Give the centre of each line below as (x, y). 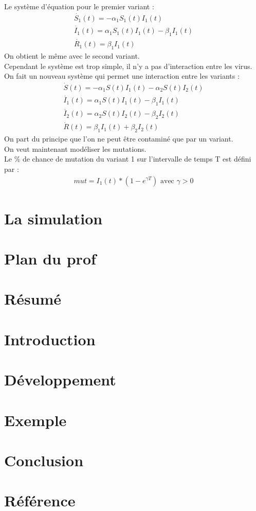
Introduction (50, 339)
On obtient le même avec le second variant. (72, 55)
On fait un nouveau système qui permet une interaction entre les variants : (122, 76)
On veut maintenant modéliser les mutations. (75, 148)
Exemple (35, 420)
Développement (60, 380)
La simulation (53, 218)
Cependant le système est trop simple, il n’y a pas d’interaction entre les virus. (128, 66)
